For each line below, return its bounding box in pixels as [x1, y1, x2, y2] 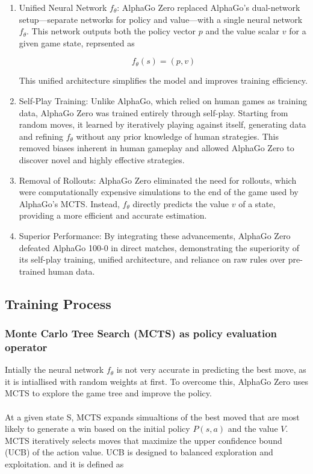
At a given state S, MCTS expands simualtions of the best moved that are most [5, 410, 300, 423]
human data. [48, 264, 95, 277]
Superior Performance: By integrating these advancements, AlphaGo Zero [19, 229, 291, 242]
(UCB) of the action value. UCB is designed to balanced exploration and [5, 446, 273, 458]
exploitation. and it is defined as [5, 457, 124, 470]
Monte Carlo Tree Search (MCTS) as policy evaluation [5, 325, 277, 340]
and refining [19, 129, 63, 142]
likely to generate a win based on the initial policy [5, 422, 190, 435]
